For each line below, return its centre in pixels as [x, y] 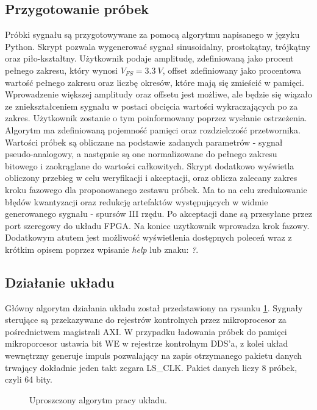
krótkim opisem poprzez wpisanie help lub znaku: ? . [102, 249]
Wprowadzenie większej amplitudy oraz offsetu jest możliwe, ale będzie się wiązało [158, 94]
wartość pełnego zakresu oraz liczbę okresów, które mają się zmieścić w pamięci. [155, 82]
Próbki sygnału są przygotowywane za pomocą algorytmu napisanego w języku [152, 34]
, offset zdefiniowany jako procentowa [232, 70]
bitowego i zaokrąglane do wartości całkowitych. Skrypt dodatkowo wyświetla [150, 165]
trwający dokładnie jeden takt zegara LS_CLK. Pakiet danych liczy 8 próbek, [151, 367]
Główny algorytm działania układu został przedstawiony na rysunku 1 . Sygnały [154, 307]
